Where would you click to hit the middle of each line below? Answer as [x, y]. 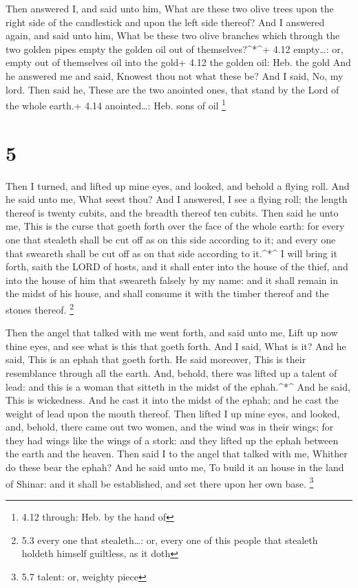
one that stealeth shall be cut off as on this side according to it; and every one [171, 239]
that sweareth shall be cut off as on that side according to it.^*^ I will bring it [171, 253]
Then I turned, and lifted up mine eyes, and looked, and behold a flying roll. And [178, 185]
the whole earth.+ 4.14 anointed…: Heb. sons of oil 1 [116, 104]
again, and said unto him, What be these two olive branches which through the [173, 35]
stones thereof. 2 [40, 308]
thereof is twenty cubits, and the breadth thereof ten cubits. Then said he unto [172, 212]
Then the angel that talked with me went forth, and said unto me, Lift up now [172, 333]
